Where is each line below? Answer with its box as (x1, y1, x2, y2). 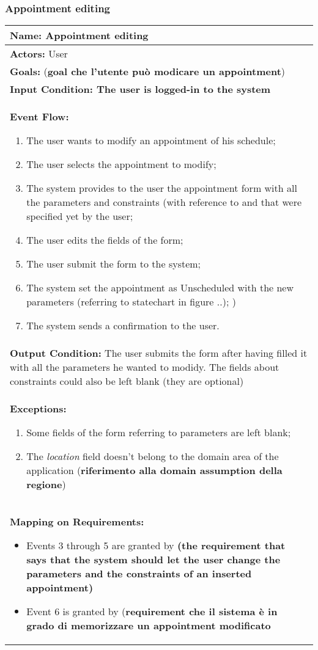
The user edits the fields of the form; (26, 233, 183, 247)
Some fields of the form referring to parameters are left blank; (26, 425, 291, 440)
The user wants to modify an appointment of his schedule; (26, 133, 276, 148)
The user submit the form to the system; (26, 257, 201, 271)
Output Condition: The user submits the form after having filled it (10, 346, 308, 360)
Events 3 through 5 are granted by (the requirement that (26, 538, 286, 553)
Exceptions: (10, 401, 67, 416)
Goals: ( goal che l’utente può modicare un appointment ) (10, 64, 286, 79)
